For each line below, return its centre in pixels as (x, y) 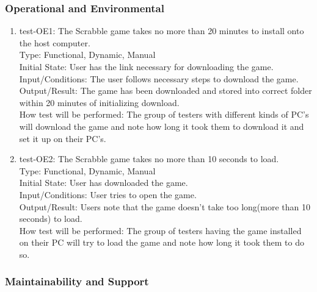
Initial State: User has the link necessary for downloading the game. (146, 66)
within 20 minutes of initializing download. (99, 102)
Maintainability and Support (77, 281)
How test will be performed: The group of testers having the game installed (160, 230)
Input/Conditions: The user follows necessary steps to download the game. (159, 78)
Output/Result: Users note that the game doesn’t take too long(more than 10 (165, 206)
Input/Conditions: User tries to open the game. (108, 194)
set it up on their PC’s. (63, 138)
